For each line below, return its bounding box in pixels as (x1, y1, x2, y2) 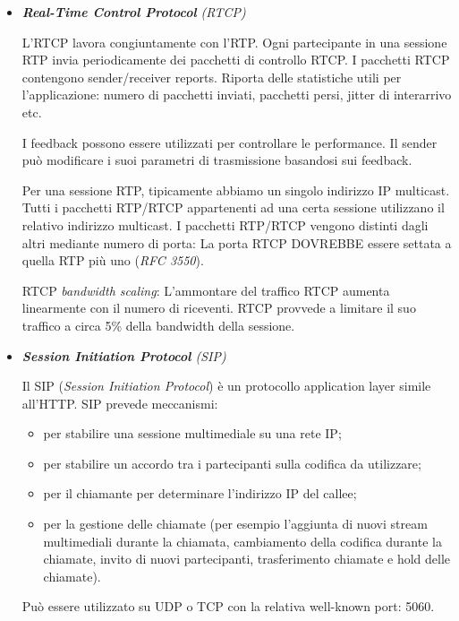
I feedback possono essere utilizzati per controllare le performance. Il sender (21, 133, 438, 151)
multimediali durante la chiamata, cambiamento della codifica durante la (43, 531, 442, 550)
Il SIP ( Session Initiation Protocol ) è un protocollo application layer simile (21, 376, 431, 395)
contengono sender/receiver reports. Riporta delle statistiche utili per (21, 67, 402, 86)
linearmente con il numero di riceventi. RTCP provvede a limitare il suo (21, 298, 416, 317)
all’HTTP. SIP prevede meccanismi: (21, 393, 218, 412)
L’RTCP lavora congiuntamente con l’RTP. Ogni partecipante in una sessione (21, 32, 447, 51)
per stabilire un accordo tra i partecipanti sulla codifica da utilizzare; (43, 453, 421, 472)
